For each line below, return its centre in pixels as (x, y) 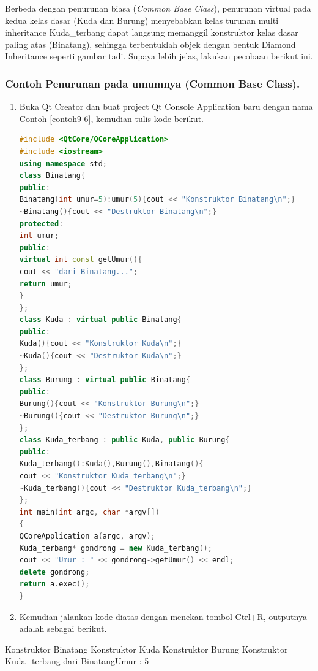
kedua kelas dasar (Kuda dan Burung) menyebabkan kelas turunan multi (142, 20)
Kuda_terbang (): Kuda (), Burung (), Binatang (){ (111, 464)
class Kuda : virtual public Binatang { (100, 320)
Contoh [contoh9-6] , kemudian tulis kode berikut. (111, 118)
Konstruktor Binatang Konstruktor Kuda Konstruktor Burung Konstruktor (146, 649)
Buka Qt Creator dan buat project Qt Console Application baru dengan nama (166, 106)
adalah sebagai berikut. (63, 628)
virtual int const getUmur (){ (81, 260)
